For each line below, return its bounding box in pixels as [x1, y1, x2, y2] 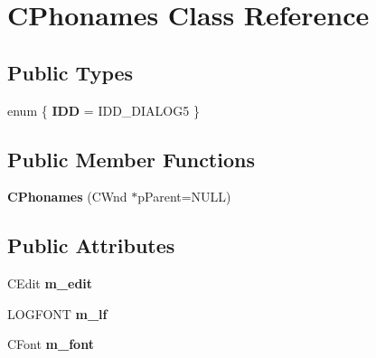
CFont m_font [7, 334, 94, 353]
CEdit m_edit [7, 274, 93, 293]
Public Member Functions [7, 145, 255, 173]
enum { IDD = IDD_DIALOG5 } [7, 100, 200, 119]
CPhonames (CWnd [7, 187, 127, 206]
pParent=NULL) [137, 187, 231, 206]
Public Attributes [7, 231, 175, 259]
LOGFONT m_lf [7, 304, 108, 323]
